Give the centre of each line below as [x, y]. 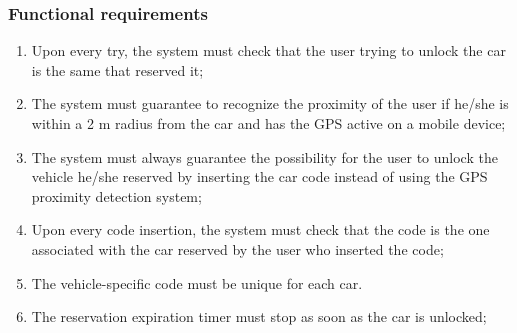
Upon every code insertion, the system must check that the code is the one [260, 229]
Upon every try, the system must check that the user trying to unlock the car [268, 50]
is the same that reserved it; [117, 69]
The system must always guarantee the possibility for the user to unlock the [264, 156]
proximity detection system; [116, 195]
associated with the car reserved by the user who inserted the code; [237, 248]
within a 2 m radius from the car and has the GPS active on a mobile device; [268, 123]
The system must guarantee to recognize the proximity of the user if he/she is [270, 103]
